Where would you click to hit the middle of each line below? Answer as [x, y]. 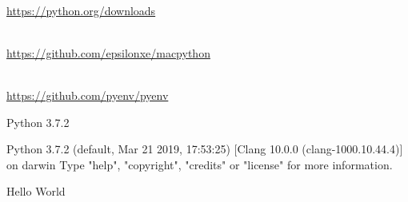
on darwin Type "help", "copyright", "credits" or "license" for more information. [200, 164]
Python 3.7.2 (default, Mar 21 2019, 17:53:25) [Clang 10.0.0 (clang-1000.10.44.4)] [205, 149]
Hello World [36, 191]
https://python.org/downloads [81, 10]
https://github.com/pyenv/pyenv [88, 95]
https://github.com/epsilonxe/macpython [108, 52]
